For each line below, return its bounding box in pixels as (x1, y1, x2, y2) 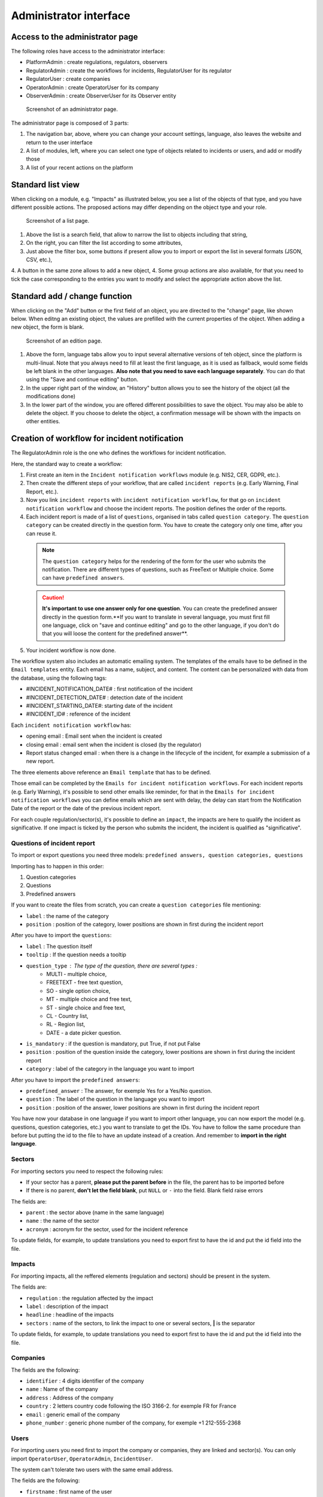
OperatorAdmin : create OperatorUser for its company (26, 84, 159, 91)
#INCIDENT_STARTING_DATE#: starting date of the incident (26, 702, 173, 710)
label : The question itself (26, 943, 93, 950)
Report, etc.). (26, 488, 59, 495)
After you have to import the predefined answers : (11, 1076, 141, 1083)
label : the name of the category (26, 912, 109, 919)
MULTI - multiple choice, (46, 970, 107, 977)
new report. (26, 757, 55, 765)
